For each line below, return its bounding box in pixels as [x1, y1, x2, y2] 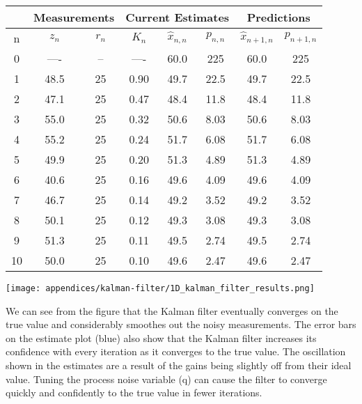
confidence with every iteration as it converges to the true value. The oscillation [6, 344, 346, 359]
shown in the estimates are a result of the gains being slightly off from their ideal [6, 358, 352, 373]
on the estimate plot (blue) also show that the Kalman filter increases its [6, 330, 317, 345]
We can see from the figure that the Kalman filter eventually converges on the [6, 303, 338, 318]
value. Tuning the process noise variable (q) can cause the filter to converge [6, 371, 327, 386]
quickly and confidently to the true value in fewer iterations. [6, 385, 262, 400]
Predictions [246, 9, 310, 25]
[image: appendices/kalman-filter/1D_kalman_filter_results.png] [6, 283, 315, 293]
